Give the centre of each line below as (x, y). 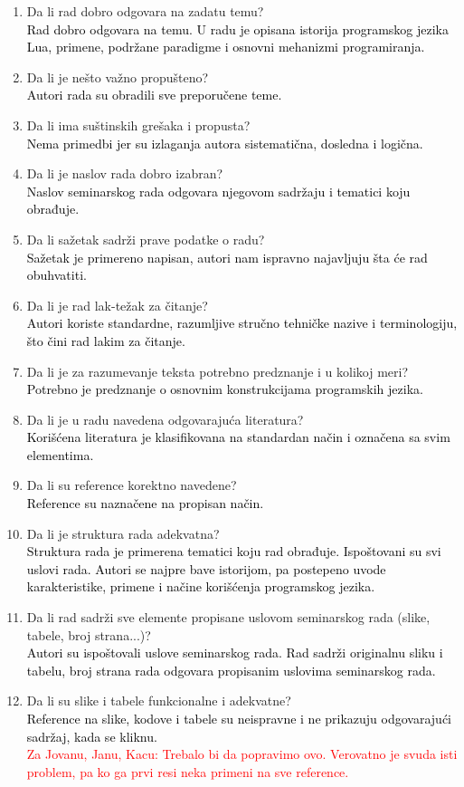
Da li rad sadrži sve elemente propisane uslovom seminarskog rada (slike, (228, 617)
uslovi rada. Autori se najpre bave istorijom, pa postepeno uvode (206, 568)
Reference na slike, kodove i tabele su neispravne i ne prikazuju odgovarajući (239, 718)
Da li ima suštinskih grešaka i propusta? (138, 125)
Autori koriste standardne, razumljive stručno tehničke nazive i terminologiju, (242, 323)
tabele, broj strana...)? (89, 634)
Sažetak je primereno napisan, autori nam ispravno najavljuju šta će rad (227, 257)
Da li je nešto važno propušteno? (118, 77)
